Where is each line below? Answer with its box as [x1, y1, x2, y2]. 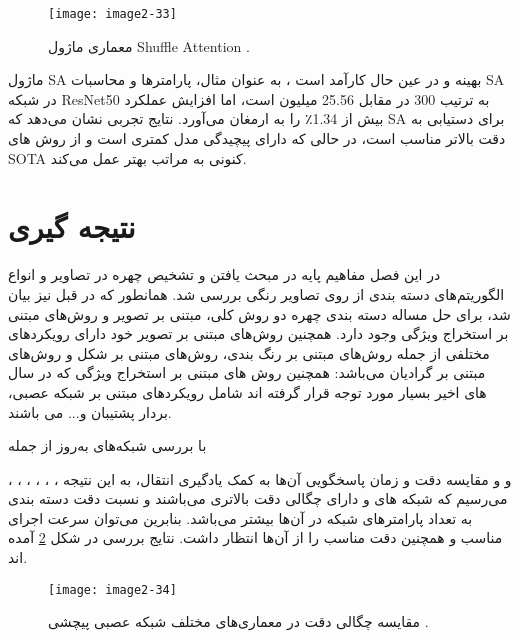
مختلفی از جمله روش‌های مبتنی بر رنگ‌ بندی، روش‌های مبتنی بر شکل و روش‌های [8, 342, 490, 363]
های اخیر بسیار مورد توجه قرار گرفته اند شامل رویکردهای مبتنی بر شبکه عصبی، [8, 381, 487, 402]
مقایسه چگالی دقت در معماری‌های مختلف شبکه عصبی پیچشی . [48, 611, 429, 632]
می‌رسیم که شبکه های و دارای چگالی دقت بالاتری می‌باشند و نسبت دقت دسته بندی [8, 488, 508, 509]
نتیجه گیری [8, 206, 136, 247]
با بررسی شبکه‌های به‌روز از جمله [8, 435, 207, 456]
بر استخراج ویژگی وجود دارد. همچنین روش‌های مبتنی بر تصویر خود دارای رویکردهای [8, 323, 509, 344]
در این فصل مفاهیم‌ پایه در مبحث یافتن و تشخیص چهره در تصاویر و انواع [8, 264, 441, 285]
